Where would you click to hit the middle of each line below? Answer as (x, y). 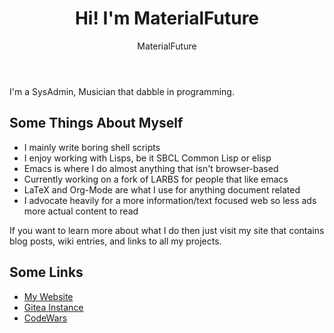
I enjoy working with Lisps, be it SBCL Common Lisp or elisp (147, 158)
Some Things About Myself (96, 123)
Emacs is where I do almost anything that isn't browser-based (151, 168)
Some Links (46, 272)
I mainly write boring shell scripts (92, 147)
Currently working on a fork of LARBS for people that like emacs (156, 179)
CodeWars (45, 318)
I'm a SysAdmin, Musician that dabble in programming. (122, 91)
